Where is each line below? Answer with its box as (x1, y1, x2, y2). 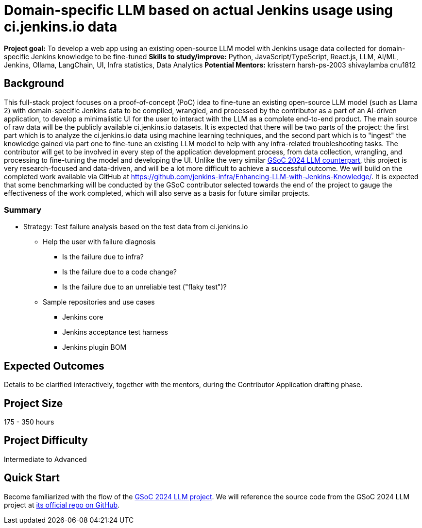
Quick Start (4, 472, 60, 484)
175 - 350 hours (4, 418, 54, 426)
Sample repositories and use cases (43, 298, 155, 307)
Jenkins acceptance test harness (62, 328, 168, 337)
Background (4, 77, 64, 90)
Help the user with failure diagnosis (43, 238, 156, 246)
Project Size (4, 397, 63, 409)
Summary (4, 204, 42, 215)
